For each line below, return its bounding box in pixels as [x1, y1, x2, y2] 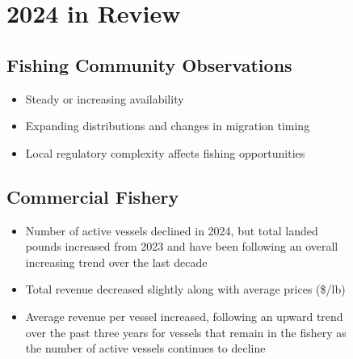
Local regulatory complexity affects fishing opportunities [25, 144, 305, 161]
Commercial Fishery [6, 184, 179, 209]
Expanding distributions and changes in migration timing [25, 117, 310, 134]
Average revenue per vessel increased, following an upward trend [25, 307, 343, 324]
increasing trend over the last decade [25, 253, 208, 270]
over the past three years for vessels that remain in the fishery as [25, 323, 347, 340]
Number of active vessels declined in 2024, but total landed [25, 222, 318, 239]
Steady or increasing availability [25, 90, 184, 107]
